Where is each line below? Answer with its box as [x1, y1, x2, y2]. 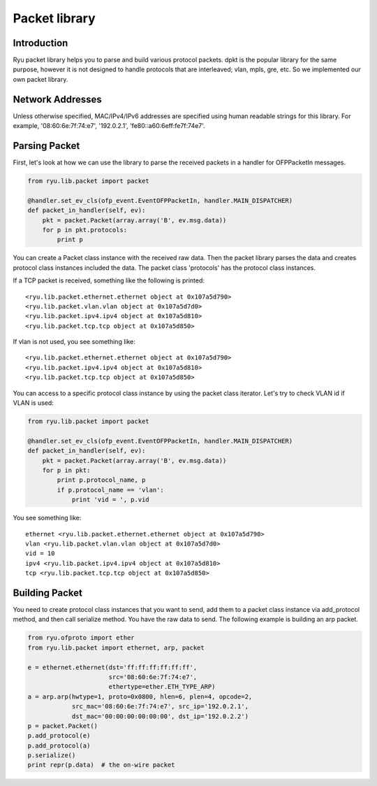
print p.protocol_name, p [57, 476, 146, 484]
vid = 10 [25, 550, 55, 557]
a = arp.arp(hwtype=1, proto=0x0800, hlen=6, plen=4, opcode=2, [27, 692, 253, 701]
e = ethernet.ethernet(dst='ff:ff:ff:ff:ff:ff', [27, 663, 198, 671]
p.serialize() [27, 752, 76, 759]
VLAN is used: [13, 399, 54, 407]
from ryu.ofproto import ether [27, 634, 135, 642]
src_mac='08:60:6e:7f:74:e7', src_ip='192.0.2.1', [71, 703, 249, 710]
